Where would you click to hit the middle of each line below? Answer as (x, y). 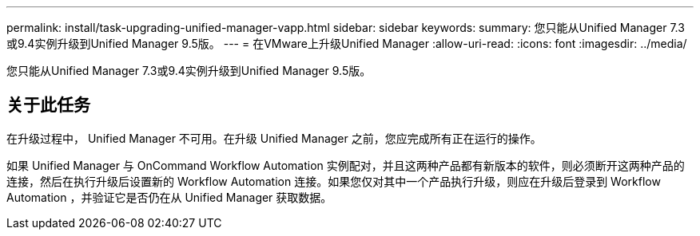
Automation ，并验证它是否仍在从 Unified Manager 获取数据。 (169, 197)
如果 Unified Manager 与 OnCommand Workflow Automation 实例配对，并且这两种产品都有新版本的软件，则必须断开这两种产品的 (346, 165)
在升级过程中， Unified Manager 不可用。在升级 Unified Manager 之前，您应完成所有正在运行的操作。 (274, 138)
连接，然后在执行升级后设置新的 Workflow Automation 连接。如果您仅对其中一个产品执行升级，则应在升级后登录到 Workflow (334, 181)
